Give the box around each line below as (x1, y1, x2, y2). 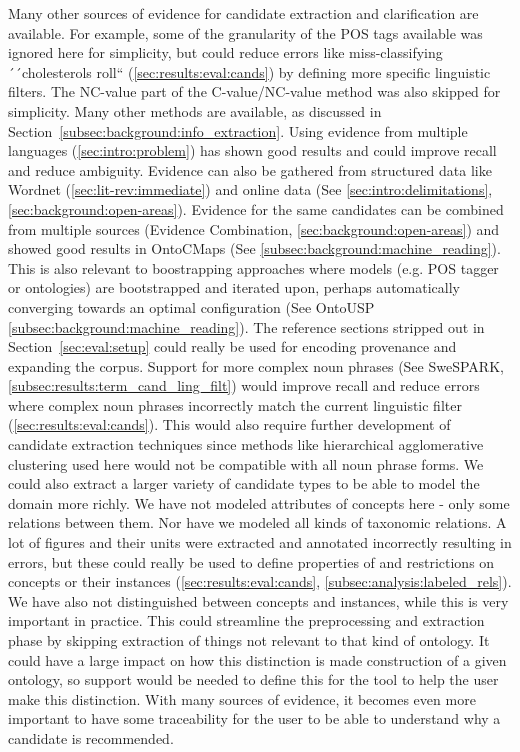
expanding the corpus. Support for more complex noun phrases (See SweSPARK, (8, 355, 504, 376)
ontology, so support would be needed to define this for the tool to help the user (8, 669, 499, 690)
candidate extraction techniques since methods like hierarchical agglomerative (8, 434, 484, 455)
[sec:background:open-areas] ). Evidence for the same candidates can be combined (8, 198, 504, 219)
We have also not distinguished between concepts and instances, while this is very (8, 590, 509, 611)
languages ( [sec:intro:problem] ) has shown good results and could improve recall (8, 140, 497, 161)
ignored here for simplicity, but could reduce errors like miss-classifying (8, 42, 443, 63)
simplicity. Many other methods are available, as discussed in (8, 100, 382, 121)
